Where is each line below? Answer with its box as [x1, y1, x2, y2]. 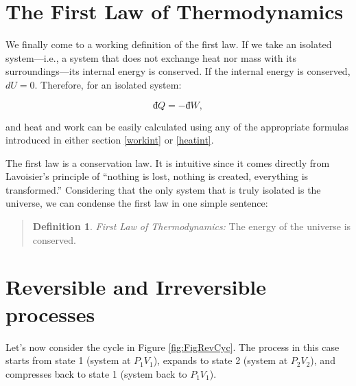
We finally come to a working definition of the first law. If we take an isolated [5, 37, 332, 52]
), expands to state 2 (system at [153, 353, 288, 367]
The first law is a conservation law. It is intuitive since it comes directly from [5, 155, 330, 170]
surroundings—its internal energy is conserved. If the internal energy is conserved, [5, 64, 351, 78]
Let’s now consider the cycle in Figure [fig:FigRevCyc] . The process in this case [5, 339, 340, 354]
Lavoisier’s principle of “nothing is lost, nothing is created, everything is [5, 169, 309, 183]
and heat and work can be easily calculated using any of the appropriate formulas [5, 119, 349, 133]
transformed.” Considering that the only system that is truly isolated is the [5, 182, 321, 196]
